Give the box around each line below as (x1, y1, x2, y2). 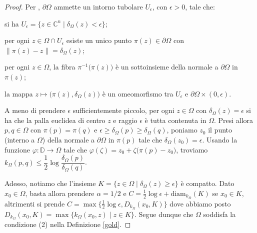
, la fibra (49, 61, 75, 72)
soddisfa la (203, 208, 236, 219)
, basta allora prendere (25, 187, 94, 198)
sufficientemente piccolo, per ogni (72, 105, 174, 115)
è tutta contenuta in (144, 114, 206, 125)
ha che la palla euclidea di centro (4, 114, 105, 125)
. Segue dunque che (134, 208, 193, 219)
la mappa (4, 88, 33, 98)
